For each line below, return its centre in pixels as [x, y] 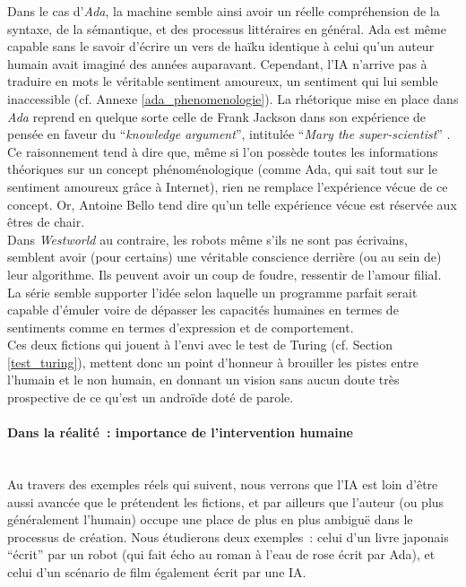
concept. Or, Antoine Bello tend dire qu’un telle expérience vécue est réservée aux [232, 204]
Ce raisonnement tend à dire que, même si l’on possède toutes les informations [223, 151]
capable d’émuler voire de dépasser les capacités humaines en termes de [203, 310]
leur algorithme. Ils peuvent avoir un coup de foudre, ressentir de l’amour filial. [224, 274]
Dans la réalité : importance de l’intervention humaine [180, 432]
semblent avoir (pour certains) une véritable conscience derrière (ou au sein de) [224, 257]
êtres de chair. [46, 222]
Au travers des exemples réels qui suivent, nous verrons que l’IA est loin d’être [223, 484]
